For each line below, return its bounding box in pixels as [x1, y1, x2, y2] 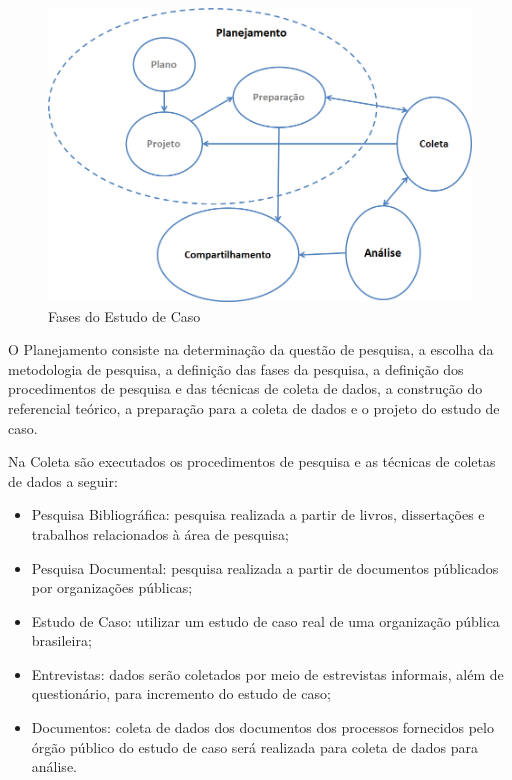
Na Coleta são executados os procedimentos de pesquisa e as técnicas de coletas [8, 451, 496, 472]
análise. [31, 756, 77, 777]
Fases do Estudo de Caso [48, 305, 201, 326]
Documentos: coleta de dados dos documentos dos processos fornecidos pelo [31, 717, 494, 738]
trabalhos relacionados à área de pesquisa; [31, 523, 289, 544]
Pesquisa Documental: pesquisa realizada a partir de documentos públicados [31, 557, 499, 578]
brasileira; [31, 630, 92, 651]
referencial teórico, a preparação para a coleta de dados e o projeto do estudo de [8, 397, 500, 418]
